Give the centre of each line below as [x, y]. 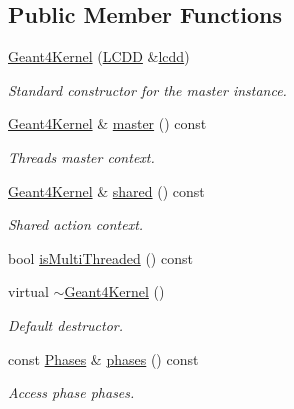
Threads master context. [81, 156]
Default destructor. [66, 324]
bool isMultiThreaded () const [100, 257]
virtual [28, 291]
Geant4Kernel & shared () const [106, 190]
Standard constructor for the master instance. [147, 89]
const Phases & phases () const [103, 358]
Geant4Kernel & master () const [107, 123]
